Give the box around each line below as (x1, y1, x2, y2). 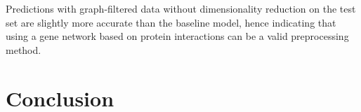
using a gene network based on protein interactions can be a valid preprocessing (6, 29, 349, 43)
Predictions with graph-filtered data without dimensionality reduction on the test (6, 1, 356, 15)
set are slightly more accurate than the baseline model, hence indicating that (6, 15, 336, 29)
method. (6, 42, 41, 57)
